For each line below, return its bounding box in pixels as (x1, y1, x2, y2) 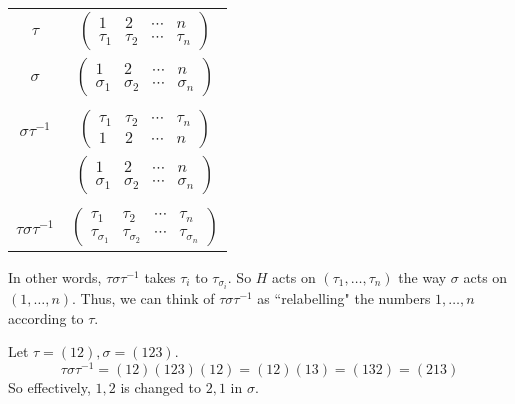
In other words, (8, 267, 102, 287)
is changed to (120, 376, 201, 397)
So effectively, (8, 376, 91, 397)
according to (8, 307, 84, 328)
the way (398, 267, 447, 287)
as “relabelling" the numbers (257, 288, 431, 309)
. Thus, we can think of (72, 288, 215, 309)
